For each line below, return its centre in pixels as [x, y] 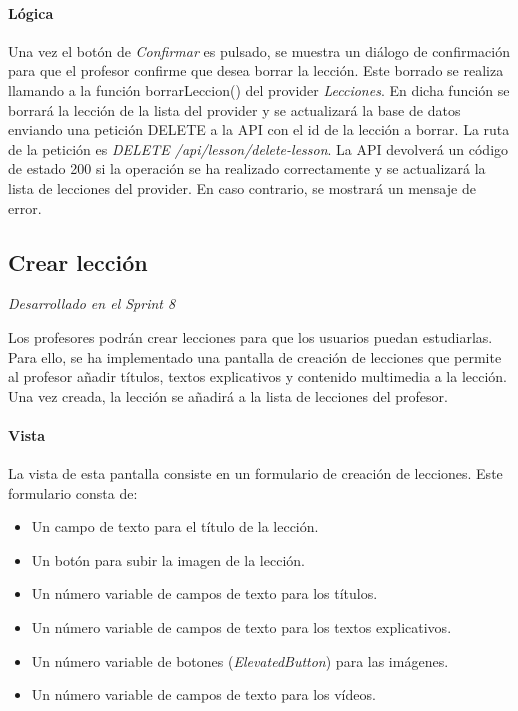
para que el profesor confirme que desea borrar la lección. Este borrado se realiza [256, 70]
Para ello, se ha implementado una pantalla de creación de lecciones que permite [255, 356]
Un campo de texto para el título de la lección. [175, 526]
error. [25, 207]
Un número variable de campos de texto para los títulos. [204, 593]
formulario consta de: [73, 492]
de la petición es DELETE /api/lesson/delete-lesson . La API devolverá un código [258, 148]
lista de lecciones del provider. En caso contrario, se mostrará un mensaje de [242, 187]
